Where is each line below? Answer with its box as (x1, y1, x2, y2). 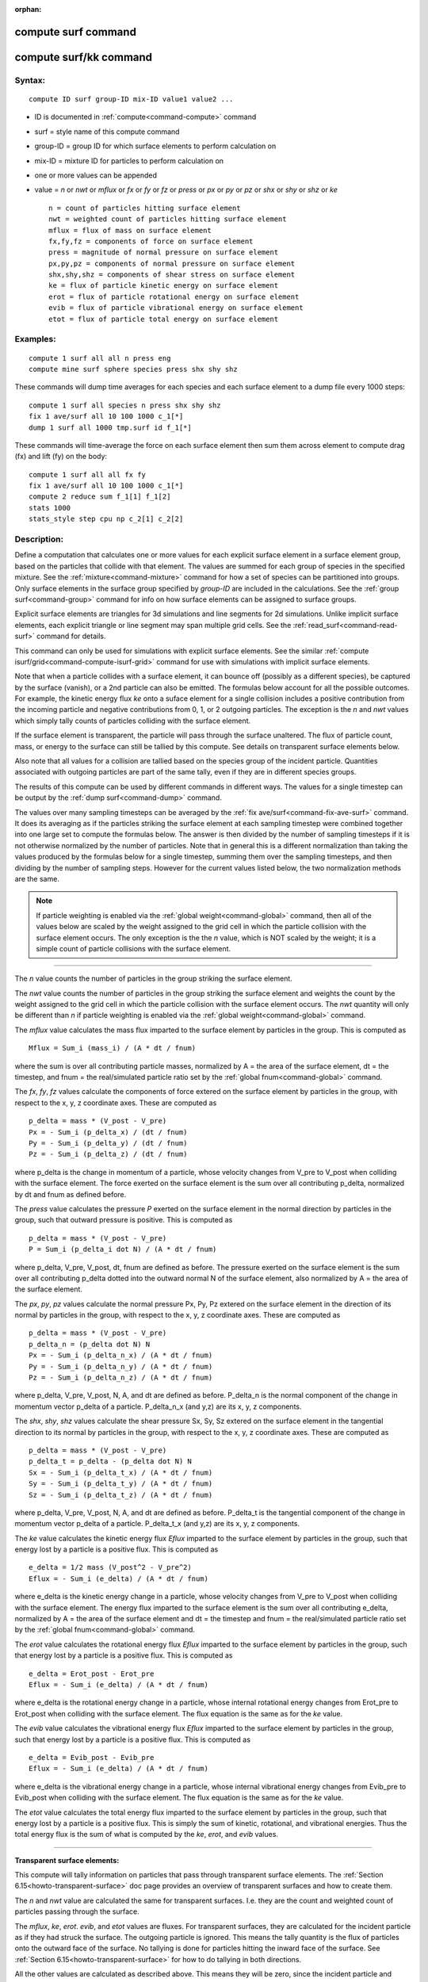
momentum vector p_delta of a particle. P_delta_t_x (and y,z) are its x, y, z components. (14, 1519, 300, 1529)
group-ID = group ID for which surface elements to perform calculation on (34, 141, 277, 151)
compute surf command (14, 25, 136, 39)
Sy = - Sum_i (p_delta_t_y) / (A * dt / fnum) (29, 1479, 213, 1488)
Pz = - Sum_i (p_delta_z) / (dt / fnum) (29, 1150, 188, 1159)
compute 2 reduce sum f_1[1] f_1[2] (29, 492, 171, 501)
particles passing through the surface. (14, 1907, 139, 1916)
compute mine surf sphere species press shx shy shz (29, 365, 238, 373)
